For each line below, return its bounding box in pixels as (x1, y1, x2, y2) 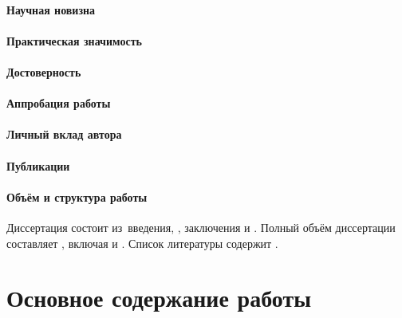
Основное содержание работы (6, 281, 312, 314)
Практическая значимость (6, 32, 142, 49)
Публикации (6, 157, 70, 174)
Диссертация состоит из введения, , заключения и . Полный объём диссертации (6, 218, 396, 235)
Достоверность (6, 63, 81, 80)
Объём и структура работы (6, 188, 148, 205)
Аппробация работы (6, 95, 111, 112)
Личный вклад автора (6, 126, 122, 143)
